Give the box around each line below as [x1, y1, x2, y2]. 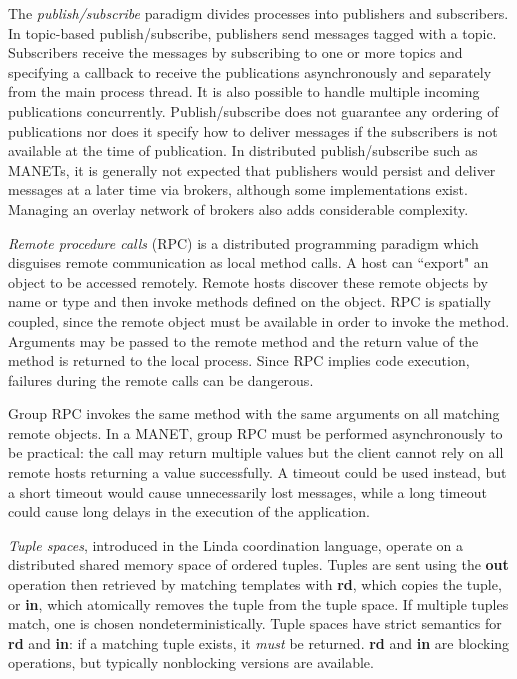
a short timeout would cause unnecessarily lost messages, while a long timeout [8, 481, 487, 502]
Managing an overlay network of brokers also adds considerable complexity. [8, 198, 469, 219]
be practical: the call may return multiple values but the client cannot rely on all [8, 442, 504, 463]
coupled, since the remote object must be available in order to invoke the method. [8, 310, 510, 331]
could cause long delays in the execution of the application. [8, 501, 370, 522]
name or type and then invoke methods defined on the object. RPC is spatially [8, 291, 491, 312]
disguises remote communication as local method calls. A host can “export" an [8, 252, 489, 273]
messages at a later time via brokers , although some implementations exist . [8, 179, 468, 200]
